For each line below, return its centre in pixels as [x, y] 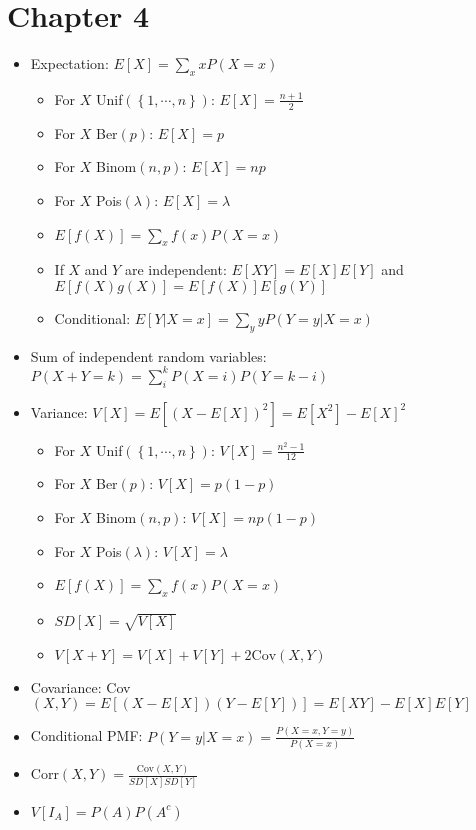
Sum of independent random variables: [148, 355]
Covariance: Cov [80, 686]
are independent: [175, 269]
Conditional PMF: [86, 735]
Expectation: [69, 63]
